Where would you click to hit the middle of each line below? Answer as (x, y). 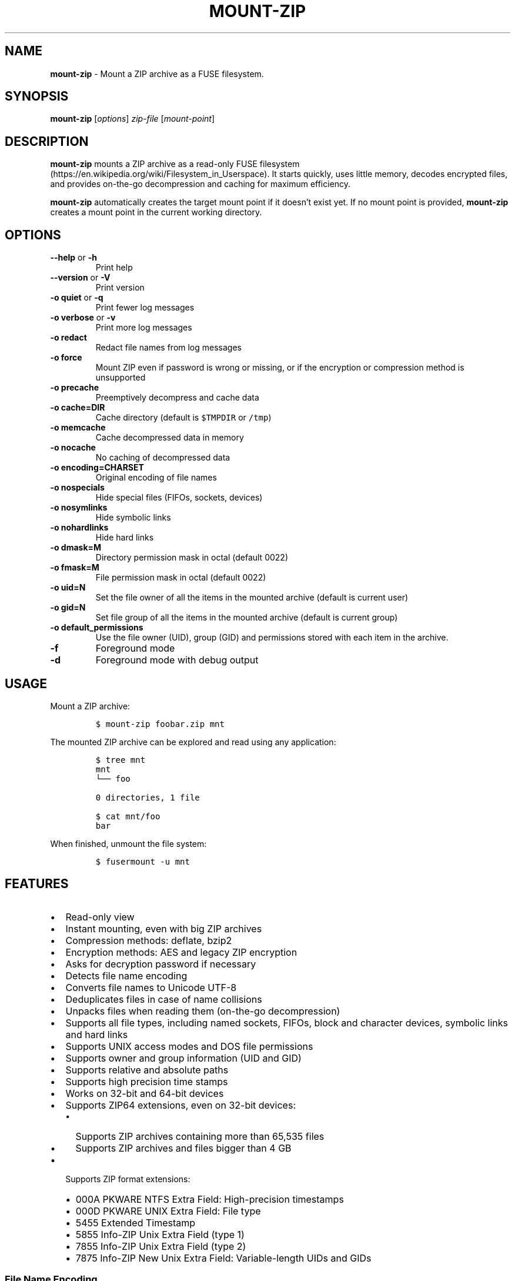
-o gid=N (68, 608)
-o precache (75, 388)
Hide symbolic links (133, 518)
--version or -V (80, 278)
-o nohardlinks (79, 528)
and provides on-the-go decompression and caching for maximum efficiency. (200, 184)
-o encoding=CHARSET (97, 468)
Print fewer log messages (145, 308)
